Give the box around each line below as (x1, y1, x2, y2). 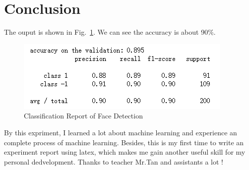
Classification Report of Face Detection (24, 111, 143, 121)
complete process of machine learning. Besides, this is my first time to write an (4, 137, 244, 147)
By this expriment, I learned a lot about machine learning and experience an (4, 127, 237, 137)
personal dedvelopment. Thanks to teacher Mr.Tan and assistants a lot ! (4, 156, 223, 167)
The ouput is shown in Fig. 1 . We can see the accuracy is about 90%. (4, 27, 216, 37)
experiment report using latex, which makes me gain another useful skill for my (4, 147, 246, 157)
